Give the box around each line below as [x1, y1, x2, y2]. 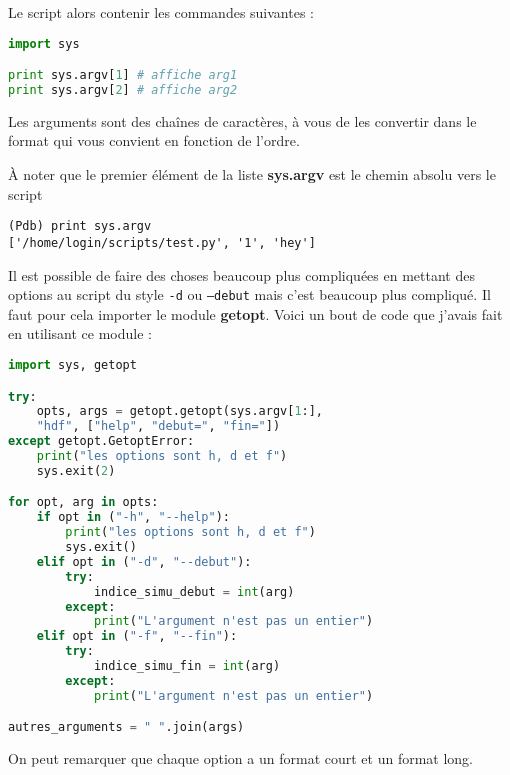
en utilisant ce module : [8, 323, 152, 344]
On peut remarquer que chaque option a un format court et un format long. [8, 748, 473, 769]
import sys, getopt [8, 358, 137, 372]
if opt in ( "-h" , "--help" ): [36, 510, 230, 525]
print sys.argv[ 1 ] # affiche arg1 [8, 68, 238, 83]
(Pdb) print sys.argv [8, 219, 152, 234]
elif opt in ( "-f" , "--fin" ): [36, 629, 238, 644]
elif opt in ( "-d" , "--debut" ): [36, 554, 252, 569]
